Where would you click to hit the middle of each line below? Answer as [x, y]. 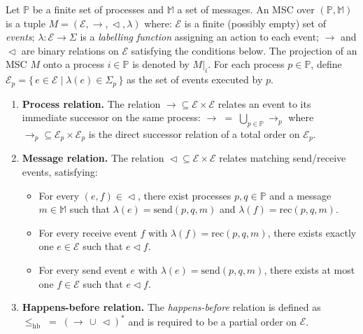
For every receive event [88, 232]
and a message [300, 195]
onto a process [73, 64]
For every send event [83, 270]
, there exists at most [309, 270]
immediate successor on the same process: [111, 117]
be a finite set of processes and [98, 9]
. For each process [246, 64]
